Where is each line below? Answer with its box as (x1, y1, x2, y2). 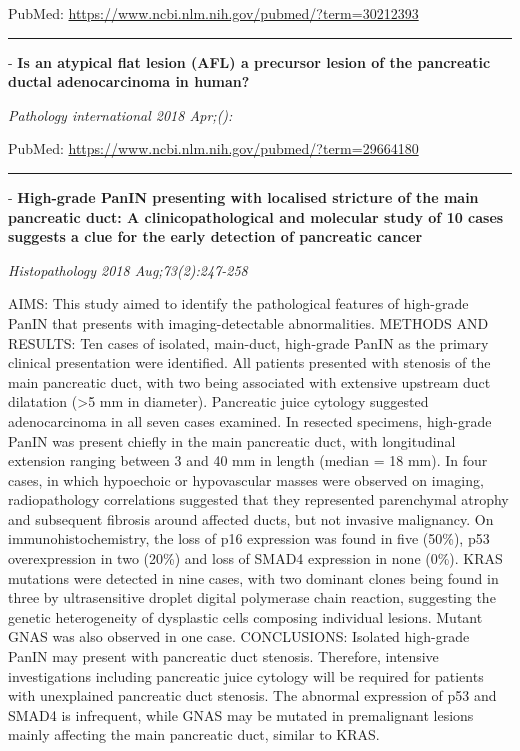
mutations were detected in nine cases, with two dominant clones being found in (8, 567, 499, 588)
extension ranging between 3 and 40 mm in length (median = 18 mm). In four (8, 450, 488, 471)
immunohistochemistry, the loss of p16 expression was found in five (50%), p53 (8, 528, 490, 549)
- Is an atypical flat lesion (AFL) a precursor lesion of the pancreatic (8, 51, 491, 72)
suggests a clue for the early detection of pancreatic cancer (8, 226, 423, 247)
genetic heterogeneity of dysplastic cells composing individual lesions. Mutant (8, 606, 483, 627)
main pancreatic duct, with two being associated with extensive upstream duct (8, 371, 491, 392)
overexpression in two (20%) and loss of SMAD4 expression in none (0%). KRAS (8, 548, 503, 569)
